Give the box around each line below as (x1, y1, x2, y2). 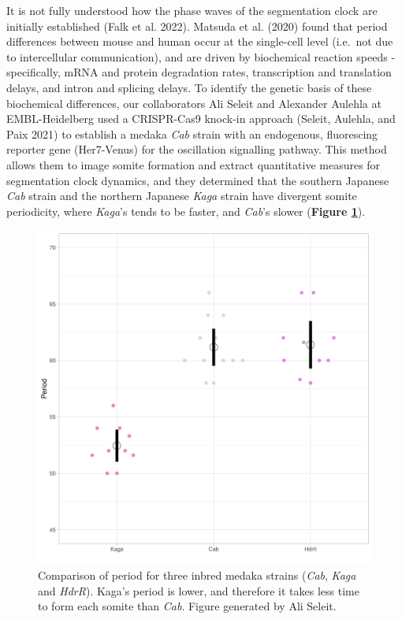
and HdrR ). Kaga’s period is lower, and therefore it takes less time (38, 582, 359, 599)
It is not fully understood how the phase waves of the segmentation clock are (6, 2, 378, 18)
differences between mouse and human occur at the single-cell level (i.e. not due (6, 33, 393, 50)
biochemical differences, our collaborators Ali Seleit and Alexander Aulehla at (6, 95, 382, 111)
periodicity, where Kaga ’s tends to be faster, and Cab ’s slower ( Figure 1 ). (6, 202, 366, 219)
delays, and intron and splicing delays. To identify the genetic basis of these (6, 79, 372, 95)
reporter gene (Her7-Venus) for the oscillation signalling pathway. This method (6, 141, 387, 158)
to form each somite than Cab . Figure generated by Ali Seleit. (38, 598, 337, 614)
